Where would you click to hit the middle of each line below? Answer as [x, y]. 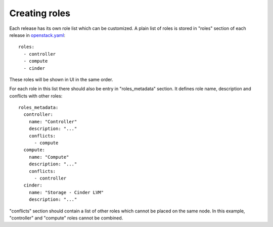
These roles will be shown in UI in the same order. [61, 79]
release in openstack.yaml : [37, 35]
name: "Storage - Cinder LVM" [66, 192]
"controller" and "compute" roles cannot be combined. [66, 218]
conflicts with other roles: [36, 96]
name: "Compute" [49, 157]
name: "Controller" [53, 122]
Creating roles [40, 13]
